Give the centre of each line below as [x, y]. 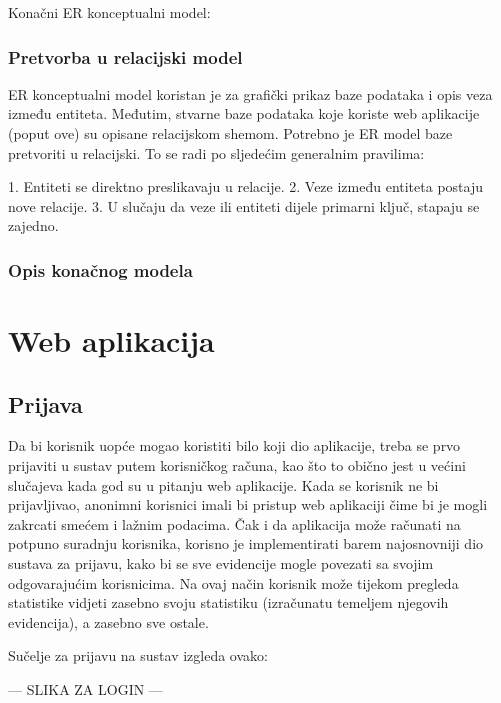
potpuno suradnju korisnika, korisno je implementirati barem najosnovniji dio [246, 543]
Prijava [45, 403]
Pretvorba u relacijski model [125, 56]
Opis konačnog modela [100, 269]
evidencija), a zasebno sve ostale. [108, 621]
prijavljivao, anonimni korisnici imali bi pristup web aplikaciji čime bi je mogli [248, 504]
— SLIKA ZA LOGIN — [85, 688]
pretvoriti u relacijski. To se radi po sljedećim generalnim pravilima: [216, 152]
